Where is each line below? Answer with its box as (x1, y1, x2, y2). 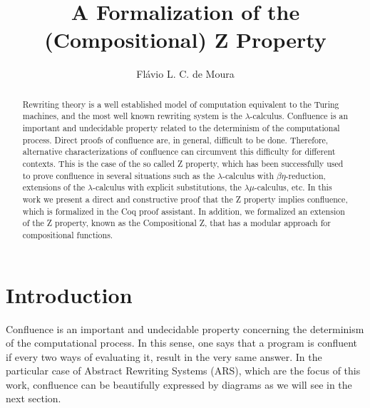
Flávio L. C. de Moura (136, 66, 235, 81)
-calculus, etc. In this (254, 181, 332, 193)
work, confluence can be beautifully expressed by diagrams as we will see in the (6, 377, 352, 392)
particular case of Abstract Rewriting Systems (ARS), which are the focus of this (6, 363, 361, 378)
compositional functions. (22, 228, 113, 240)
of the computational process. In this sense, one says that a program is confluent (6, 335, 358, 350)
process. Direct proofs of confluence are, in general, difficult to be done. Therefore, (22, 133, 329, 146)
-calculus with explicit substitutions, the (93, 181, 242, 193)
